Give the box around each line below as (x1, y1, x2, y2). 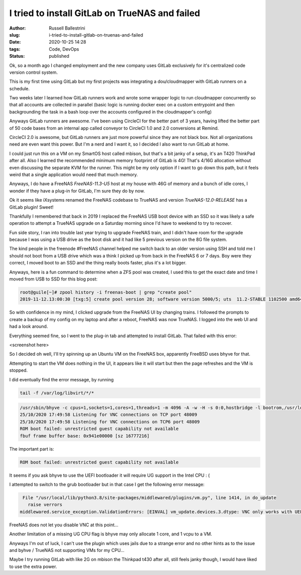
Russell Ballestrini (49, 25, 85, 31)
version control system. (9, 69, 58, 75)
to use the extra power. (9, 563, 57, 569)
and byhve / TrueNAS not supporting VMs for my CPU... (9, 547, 125, 553)
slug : (9, 32, 20, 38)
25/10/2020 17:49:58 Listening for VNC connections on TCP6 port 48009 (20, 419, 200, 424)
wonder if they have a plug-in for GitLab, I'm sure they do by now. (9, 188, 145, 194)
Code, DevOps (49, 46, 79, 52)
